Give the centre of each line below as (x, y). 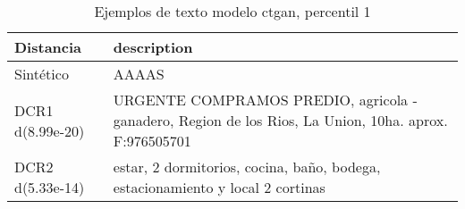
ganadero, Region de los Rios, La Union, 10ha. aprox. (280, 120)
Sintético (42, 74)
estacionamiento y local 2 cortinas (219, 187)
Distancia (48, 47)
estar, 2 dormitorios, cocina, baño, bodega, (247, 167)
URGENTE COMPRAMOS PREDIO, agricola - (265, 100)
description (153, 47)
